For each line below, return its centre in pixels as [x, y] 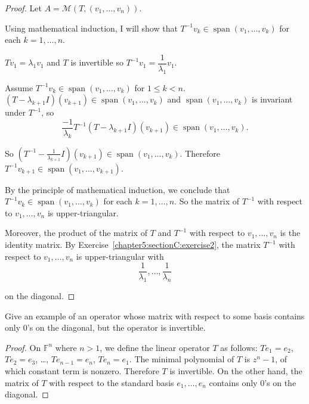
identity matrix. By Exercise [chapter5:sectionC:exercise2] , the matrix [133, 245]
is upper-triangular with [120, 256]
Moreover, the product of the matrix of [76, 233]
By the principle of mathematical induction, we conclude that [118, 189]
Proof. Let [23, 8]
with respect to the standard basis [112, 382]
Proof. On [23, 347]
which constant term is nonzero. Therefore [82, 371]
